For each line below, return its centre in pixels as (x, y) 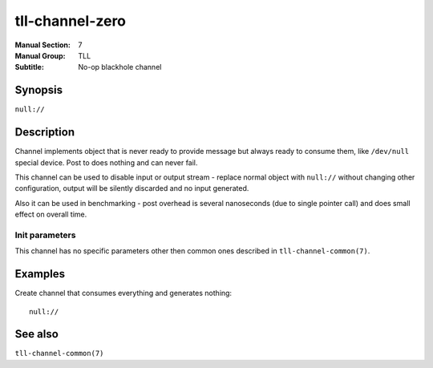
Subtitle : (29, 67)
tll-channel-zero (71, 21)
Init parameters (45, 235)
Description (45, 132)
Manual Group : (40, 55)
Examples (40, 274)
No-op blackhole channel (120, 67)
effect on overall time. (51, 214)
